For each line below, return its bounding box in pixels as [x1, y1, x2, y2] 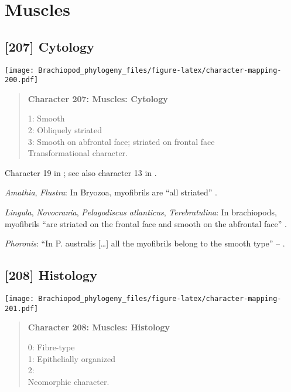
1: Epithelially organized [28, 352, 116, 364]
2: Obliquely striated [28, 124, 102, 136]
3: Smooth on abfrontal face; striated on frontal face [28, 135, 215, 147]
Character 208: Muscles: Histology [28, 321, 170, 333]
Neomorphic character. [28, 375, 109, 387]
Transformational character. [28, 147, 128, 159]
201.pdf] [5, 304, 39, 313]
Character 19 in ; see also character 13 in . [5, 166, 157, 178]
